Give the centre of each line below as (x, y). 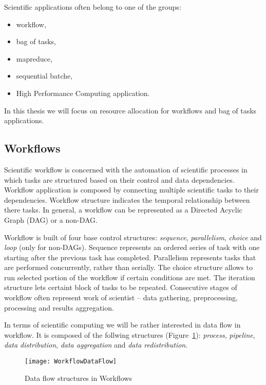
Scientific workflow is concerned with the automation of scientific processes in (126, 169)
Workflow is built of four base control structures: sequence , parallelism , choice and (133, 237)
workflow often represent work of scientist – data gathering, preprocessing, (121, 297)
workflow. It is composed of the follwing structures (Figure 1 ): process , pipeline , (130, 334)
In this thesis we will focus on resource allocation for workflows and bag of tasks (130, 110)
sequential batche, (44, 76)
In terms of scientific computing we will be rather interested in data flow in (122, 325)
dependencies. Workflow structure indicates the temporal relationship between (127, 199)
